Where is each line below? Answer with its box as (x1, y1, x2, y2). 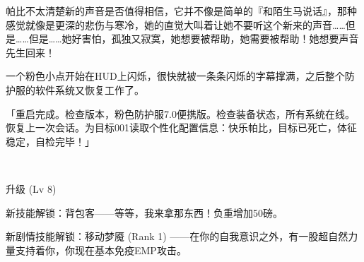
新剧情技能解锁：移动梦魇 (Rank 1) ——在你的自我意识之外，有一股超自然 (6, 229, 348, 244)
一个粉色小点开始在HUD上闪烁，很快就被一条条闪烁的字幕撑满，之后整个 (6, 69, 345, 83)
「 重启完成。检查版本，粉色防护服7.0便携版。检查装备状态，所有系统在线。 (6, 106, 355, 121)
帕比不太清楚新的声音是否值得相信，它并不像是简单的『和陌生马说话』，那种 (6, 4, 357, 18)
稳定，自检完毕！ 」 (6, 133, 95, 148)
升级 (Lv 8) (6, 181, 57, 196)
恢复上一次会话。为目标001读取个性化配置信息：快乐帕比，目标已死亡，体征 (6, 120, 357, 135)
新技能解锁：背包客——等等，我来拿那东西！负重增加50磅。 (6, 205, 283, 220)
